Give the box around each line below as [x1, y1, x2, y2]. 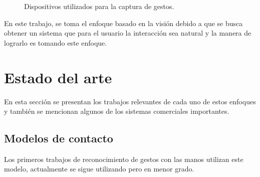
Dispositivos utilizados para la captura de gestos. [24, 1, 174, 11]
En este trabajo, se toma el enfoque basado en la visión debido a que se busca [4, 18, 243, 28]
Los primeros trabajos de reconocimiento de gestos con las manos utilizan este [4, 153, 243, 164]
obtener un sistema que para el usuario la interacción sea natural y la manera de [4, 28, 251, 38]
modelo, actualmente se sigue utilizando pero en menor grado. [4, 163, 194, 174]
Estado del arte [4, 67, 112, 87]
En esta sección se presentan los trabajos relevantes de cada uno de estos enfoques [4, 96, 256, 106]
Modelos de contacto [4, 130, 113, 146]
